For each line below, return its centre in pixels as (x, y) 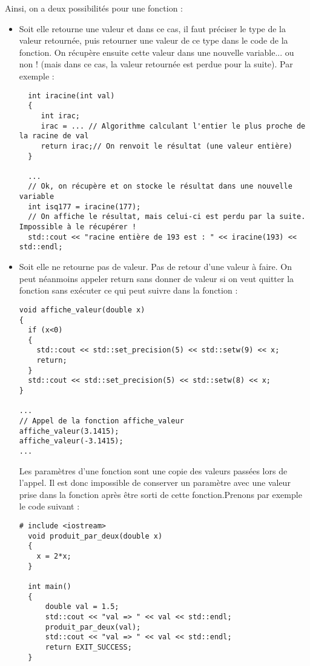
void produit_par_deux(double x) (95, 536)
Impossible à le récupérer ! (78, 227)
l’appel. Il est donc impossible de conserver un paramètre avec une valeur (155, 483)
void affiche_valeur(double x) (82, 310)
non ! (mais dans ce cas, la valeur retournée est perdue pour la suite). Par (156, 64)
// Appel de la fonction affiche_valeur (101, 421)
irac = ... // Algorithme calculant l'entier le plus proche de (173, 126)
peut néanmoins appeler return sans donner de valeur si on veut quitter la (157, 278)
